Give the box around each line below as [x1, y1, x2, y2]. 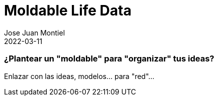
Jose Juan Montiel [4, 28, 65, 37]
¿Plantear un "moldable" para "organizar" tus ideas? [4, 53, 214, 64]
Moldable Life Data [4, 2, 132, 19]
